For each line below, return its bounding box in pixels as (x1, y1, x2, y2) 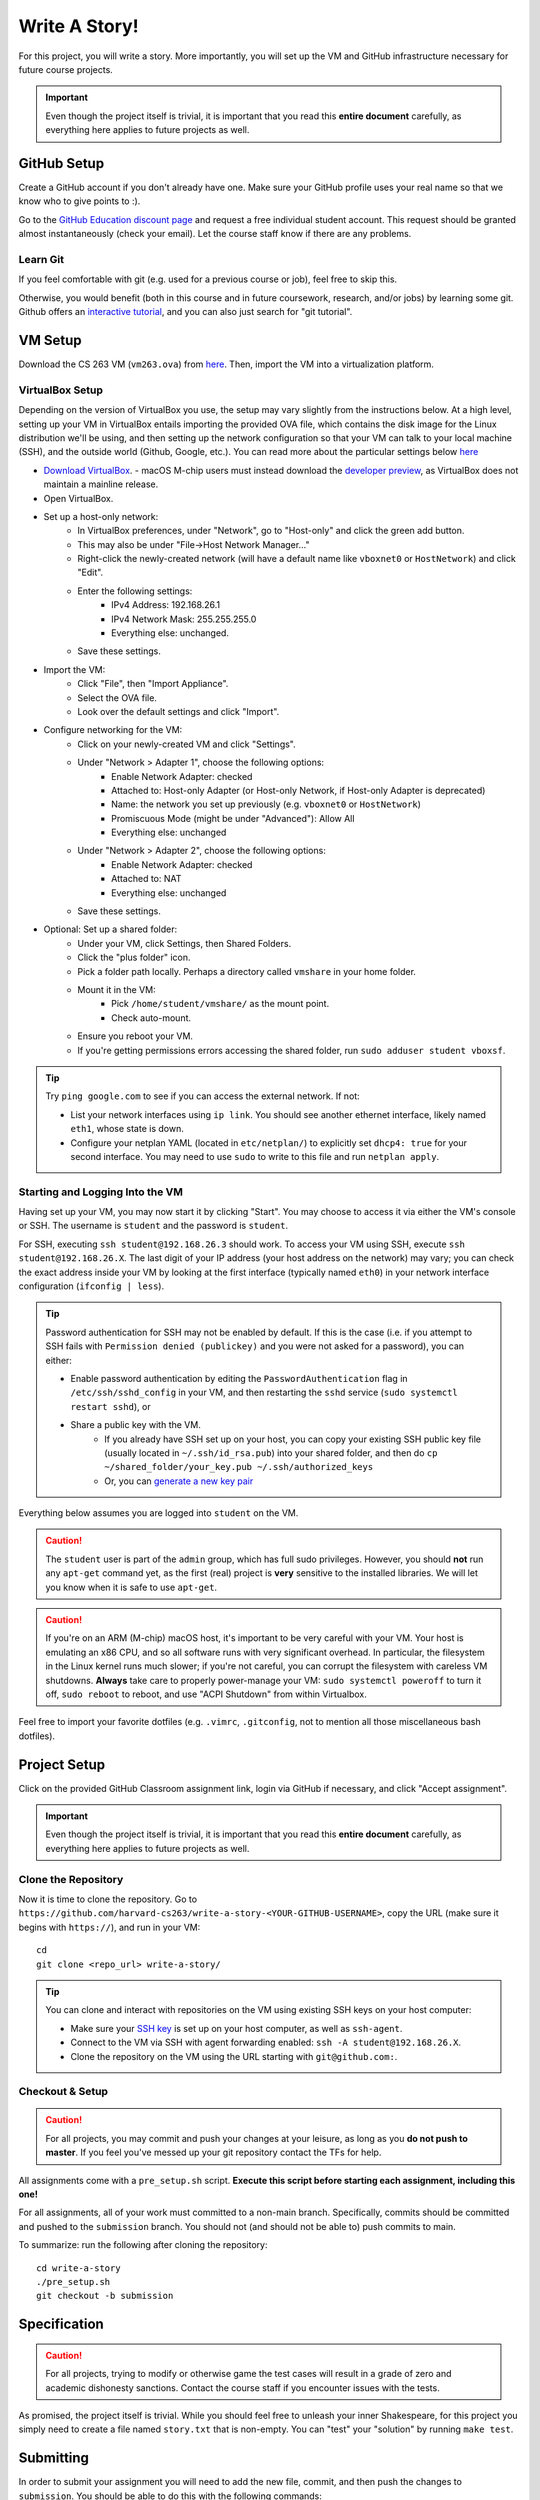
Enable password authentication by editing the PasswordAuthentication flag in (70, 1372, 409, 1384)
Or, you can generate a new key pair (104, 1475, 254, 1487)
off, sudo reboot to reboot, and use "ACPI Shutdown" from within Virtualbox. (45, 1688, 367, 1700)
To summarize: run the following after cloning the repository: (18, 2239, 268, 2251)
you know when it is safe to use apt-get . (45, 1581, 218, 1593)
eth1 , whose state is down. (70, 1123, 184, 1135)
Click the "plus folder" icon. (77, 951, 191, 964)
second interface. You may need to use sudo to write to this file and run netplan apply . (70, 1150, 440, 1162)
